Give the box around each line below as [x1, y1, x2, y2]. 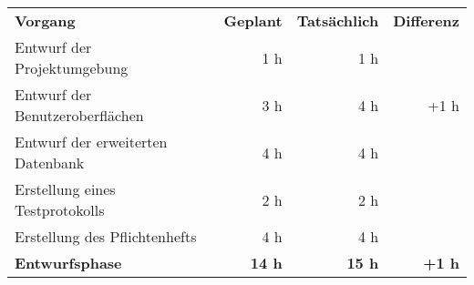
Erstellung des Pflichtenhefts [15, 226, 197, 247]
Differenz [393, 10, 459, 31]
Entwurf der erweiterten [15, 131, 168, 152]
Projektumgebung [15, 57, 129, 78]
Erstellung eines [15, 178, 116, 199]
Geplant [223, 10, 283, 31]
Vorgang [15, 10, 76, 31]
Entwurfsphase [15, 252, 122, 273]
